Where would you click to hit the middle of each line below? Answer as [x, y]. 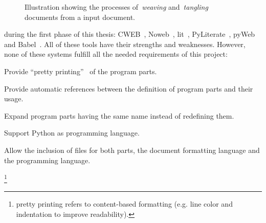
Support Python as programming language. [72, 133]
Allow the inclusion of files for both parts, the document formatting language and [132, 150]
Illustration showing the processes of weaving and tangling [116, 7]
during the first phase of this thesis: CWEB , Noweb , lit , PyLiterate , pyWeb [130, 34]
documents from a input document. [80, 17]
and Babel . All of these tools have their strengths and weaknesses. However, [125, 44]
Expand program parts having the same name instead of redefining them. [119, 115]
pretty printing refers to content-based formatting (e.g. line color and [124, 204]
